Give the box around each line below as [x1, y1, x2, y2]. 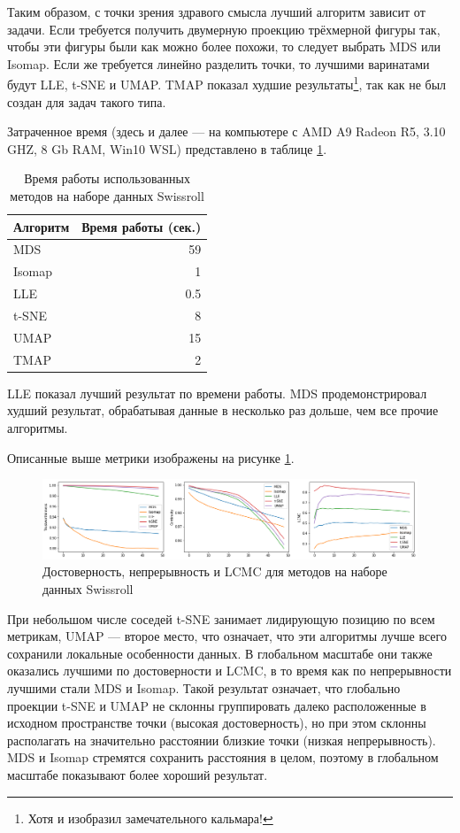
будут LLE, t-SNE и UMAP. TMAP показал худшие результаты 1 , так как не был [7, 73, 447, 94]
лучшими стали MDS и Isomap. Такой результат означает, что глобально [7, 678, 401, 697]
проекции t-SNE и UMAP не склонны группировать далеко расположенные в [7, 696, 426, 714]
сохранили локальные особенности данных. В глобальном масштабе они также [7, 644, 433, 662]
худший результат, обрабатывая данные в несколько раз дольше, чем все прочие [7, 401, 439, 420]
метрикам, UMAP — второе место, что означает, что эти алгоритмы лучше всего [7, 627, 447, 645]
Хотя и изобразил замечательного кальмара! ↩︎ [27, 808, 273, 827]
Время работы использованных [24, 169, 190, 188]
